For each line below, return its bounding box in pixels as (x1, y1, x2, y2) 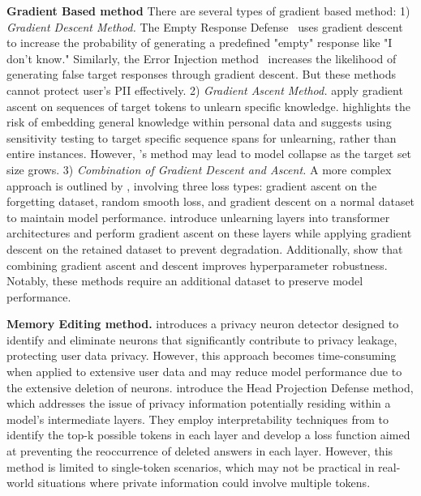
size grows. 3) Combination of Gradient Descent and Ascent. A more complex (6, 160, 392, 177)
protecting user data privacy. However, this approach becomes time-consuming (6, 347, 397, 364)
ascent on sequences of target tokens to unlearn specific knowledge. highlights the (6, 97, 410, 114)
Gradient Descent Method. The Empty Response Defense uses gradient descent (6, 18, 403, 35)
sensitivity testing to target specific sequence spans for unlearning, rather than (6, 129, 397, 146)
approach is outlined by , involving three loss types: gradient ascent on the (6, 177, 377, 194)
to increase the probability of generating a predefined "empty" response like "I (6, 34, 393, 51)
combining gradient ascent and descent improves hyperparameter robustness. (6, 256, 388, 273)
